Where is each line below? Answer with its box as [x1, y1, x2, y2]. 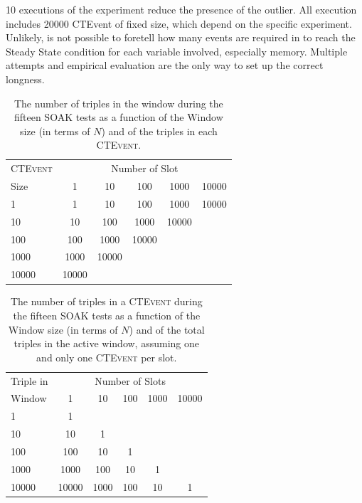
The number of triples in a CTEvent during [10, 294, 203, 309]
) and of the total [129, 322, 205, 337]
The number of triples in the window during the [14, 95, 223, 110]
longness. [6, 71, 45, 86]
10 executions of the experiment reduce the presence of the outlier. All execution [6, 2, 357, 16]
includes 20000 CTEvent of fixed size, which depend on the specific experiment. [6, 16, 352, 31]
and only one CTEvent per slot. [36, 349, 177, 364]
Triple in [11, 373, 48, 388]
